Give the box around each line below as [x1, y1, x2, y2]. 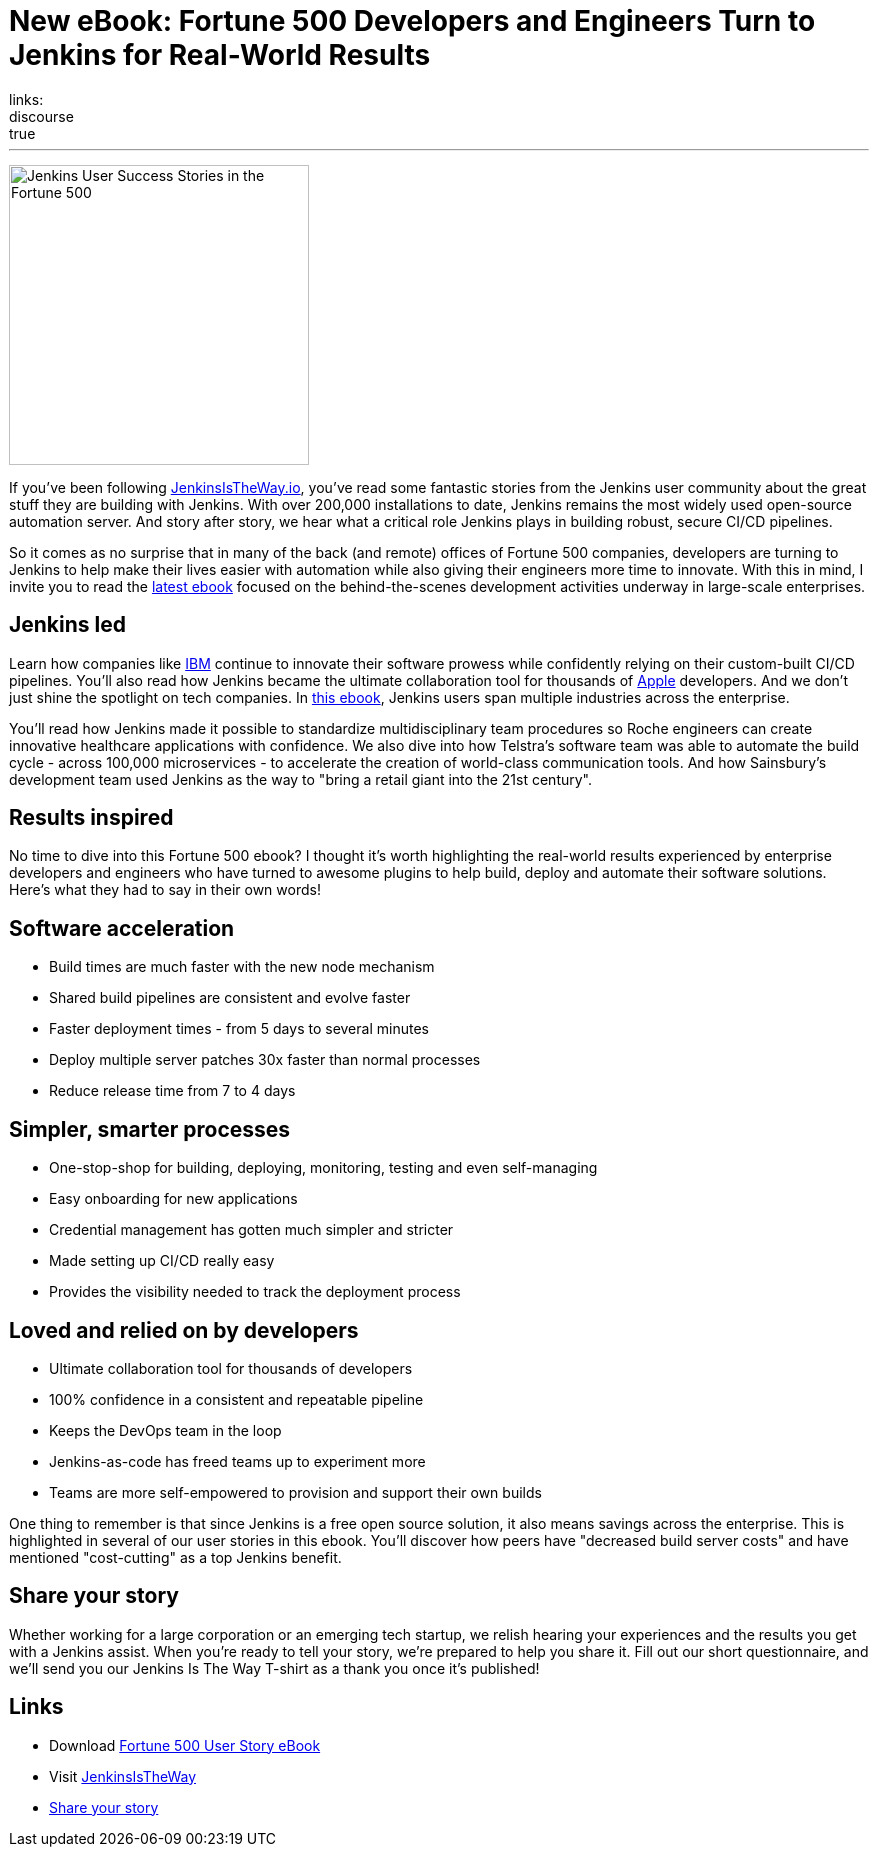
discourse [9, 107, 74, 125]
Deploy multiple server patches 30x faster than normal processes [49, 1051, 481, 1069]
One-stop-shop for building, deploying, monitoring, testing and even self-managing [49, 1159, 598, 1177]
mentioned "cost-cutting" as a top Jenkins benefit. [9, 1548, 342, 1566]
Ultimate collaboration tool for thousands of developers [49, 1359, 413, 1377]
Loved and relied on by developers [9, 1317, 359, 1343]
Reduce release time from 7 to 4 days [49, 1082, 296, 1100]
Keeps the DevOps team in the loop [49, 1421, 282, 1439]
